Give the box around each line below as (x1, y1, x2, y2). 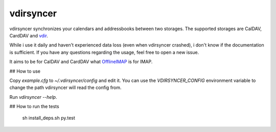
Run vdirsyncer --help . (9, 94, 57, 100)
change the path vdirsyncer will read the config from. (9, 84, 122, 91)
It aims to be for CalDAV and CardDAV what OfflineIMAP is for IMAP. (9, 59, 153, 65)
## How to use (9, 68, 41, 74)
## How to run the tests (9, 103, 59, 109)
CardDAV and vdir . (9, 32, 49, 38)
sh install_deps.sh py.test (22, 115, 75, 121)
